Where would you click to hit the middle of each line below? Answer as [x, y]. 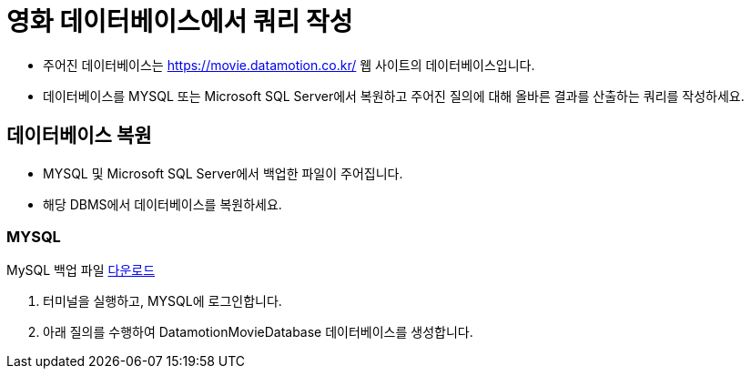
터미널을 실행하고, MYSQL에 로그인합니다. [162, 301]
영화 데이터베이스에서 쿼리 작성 [180, 22]
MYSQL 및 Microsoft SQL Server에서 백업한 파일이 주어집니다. [223, 173]
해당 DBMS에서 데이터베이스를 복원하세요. [162, 204]
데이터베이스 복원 [79, 136]
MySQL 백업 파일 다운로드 [81, 270]
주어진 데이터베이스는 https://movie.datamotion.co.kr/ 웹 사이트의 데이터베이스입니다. [289, 65]
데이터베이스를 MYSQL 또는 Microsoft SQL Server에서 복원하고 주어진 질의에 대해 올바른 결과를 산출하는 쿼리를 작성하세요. [394, 96]
